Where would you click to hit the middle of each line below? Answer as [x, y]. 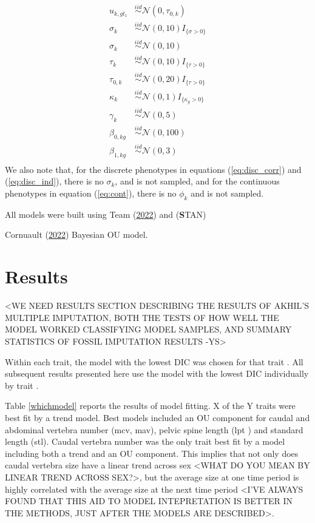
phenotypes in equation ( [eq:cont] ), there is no [91, 193]
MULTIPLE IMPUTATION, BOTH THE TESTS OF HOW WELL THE [142, 317]
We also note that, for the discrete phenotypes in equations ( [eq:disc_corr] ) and [153, 169]
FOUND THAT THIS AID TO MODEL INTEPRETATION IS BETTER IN [149, 501]
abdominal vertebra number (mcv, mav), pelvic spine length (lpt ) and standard [154, 429]
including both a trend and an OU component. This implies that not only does [152, 453]
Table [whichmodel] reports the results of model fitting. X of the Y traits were [150, 406]
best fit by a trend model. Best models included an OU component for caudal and [157, 417]
